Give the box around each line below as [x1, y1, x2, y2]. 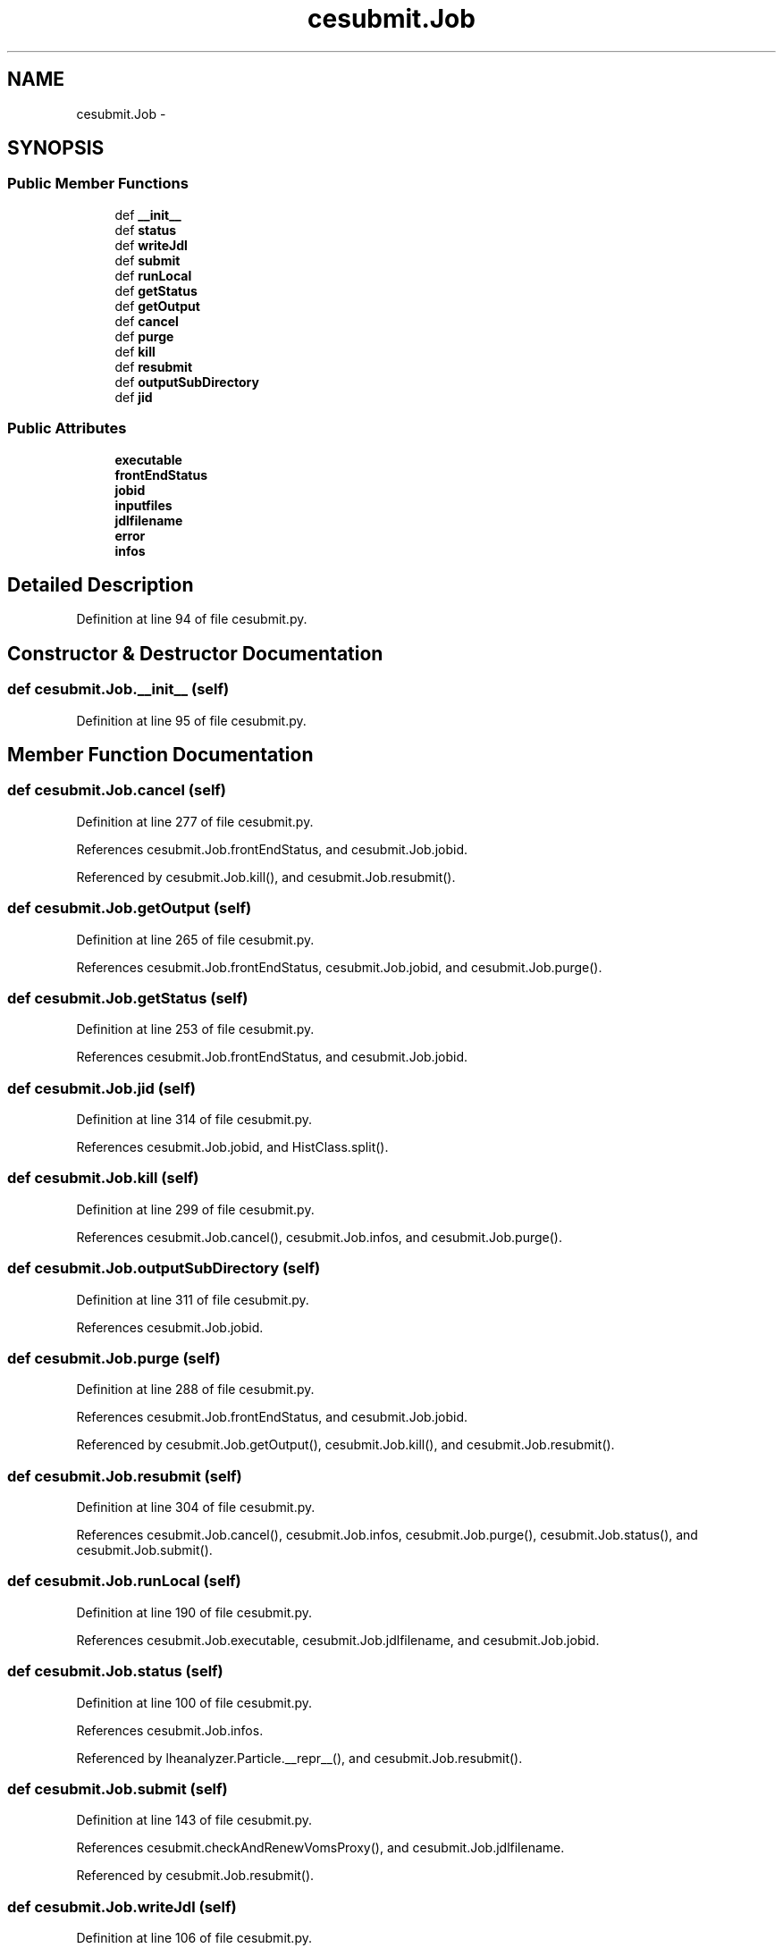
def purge [114, 328, 174, 344]
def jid [114, 389, 153, 405]
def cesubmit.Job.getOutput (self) [7, 899, 252, 918]
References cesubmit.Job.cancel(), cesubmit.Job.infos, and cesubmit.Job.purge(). [76, 1229, 562, 1245]
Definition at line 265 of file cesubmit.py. [76, 931, 315, 947]
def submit [114, 252, 181, 268]
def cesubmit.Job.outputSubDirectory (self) [7, 1259, 321, 1278]
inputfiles [114, 497, 173, 513]
